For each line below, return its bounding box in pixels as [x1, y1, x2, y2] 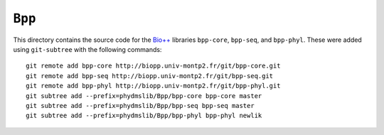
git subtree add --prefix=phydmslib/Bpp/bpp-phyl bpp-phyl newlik [26, 112, 262, 120]
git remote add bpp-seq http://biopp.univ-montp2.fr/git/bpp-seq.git [26, 72, 274, 80]
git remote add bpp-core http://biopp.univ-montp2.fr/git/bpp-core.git [26, 62, 281, 70]
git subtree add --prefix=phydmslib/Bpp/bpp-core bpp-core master [26, 92, 262, 99]
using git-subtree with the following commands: [13, 45, 162, 53]
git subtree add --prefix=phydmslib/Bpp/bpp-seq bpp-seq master [26, 102, 255, 109]
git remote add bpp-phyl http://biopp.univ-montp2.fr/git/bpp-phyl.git [26, 82, 281, 90]
